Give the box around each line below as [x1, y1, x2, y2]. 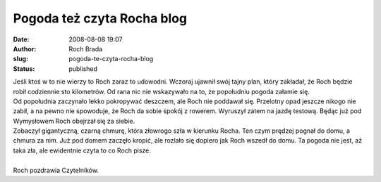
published [68, 64, 98, 73]
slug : [13, 55, 28, 63]
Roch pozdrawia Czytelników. [13, 166, 99, 174]
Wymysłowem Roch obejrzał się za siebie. [13, 117, 135, 125]
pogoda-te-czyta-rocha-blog [68, 55, 154, 63]
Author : [13, 44, 37, 53]
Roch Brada [68, 44, 103, 53]
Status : [13, 64, 35, 73]
